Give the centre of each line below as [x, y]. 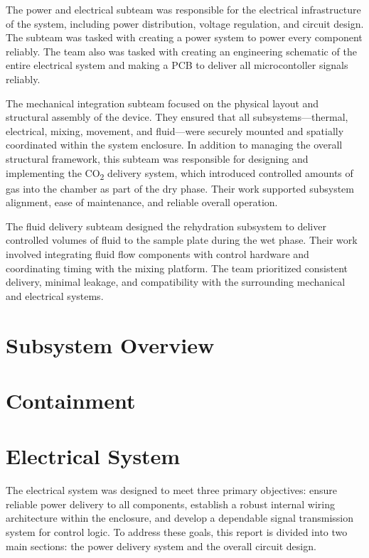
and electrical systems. [55, 295]
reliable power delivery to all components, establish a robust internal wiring [170, 504]
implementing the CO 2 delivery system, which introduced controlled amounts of [180, 173]
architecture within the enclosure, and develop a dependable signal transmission [180, 518]
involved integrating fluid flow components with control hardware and [157, 254]
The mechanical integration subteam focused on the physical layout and [162, 103]
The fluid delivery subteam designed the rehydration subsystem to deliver [166, 226]
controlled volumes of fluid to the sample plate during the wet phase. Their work [182, 240]
